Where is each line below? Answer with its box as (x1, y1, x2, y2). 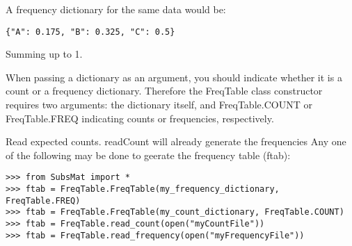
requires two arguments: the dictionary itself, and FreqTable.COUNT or (6, 97, 312, 112)
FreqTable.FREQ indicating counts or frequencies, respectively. (6, 110, 274, 125)
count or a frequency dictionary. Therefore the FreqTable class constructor (6, 83, 323, 98)
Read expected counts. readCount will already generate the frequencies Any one (6, 134, 346, 149)
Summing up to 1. (6, 47, 83, 61)
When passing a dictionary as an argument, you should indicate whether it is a (6, 69, 342, 84)
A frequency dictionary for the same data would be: (6, 2, 226, 16)
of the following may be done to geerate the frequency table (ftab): (6, 147, 291, 162)
